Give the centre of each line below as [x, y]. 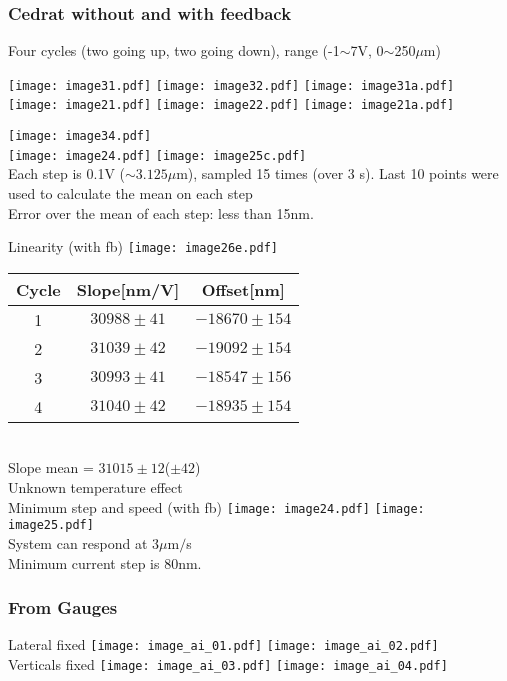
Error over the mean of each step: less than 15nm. [161, 212]
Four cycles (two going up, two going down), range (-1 [174, 50]
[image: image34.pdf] [80, 136]
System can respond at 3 [84, 542]
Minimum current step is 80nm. [105, 562]
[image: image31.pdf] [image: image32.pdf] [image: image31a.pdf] [231, 85]
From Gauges [63, 607]
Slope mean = [51, 467]
